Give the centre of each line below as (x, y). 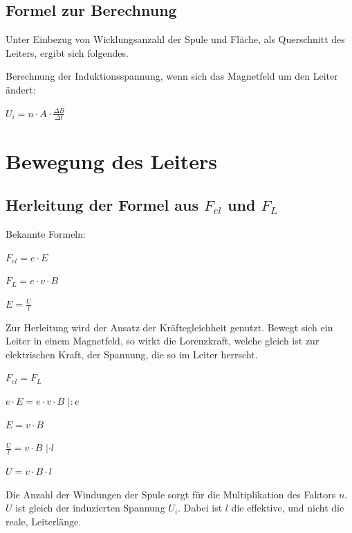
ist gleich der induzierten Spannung (90, 508)
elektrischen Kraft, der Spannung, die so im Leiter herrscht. (132, 354)
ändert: (21, 89)
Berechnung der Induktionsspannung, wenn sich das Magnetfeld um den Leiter (172, 76)
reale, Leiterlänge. (44, 521)
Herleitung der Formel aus (102, 205)
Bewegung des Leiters (111, 160)
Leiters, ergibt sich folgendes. (67, 52)
